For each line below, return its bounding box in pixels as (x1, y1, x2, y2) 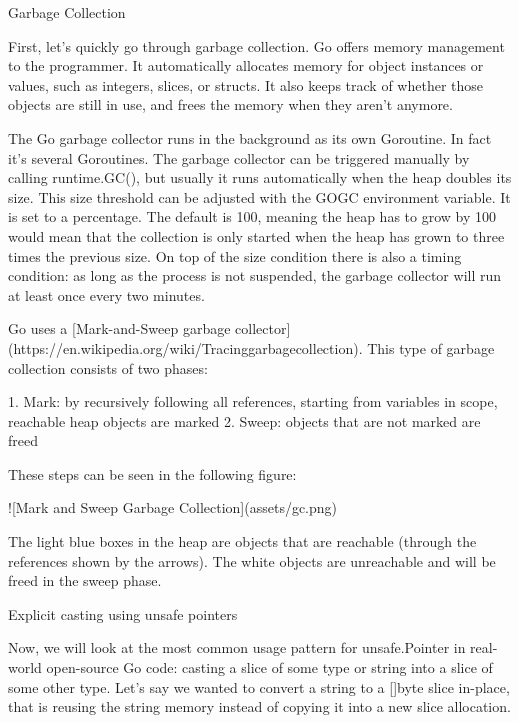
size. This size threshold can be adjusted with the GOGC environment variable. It (8, 186, 511, 207)
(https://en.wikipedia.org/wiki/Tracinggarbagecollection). (8, 337, 363, 358)
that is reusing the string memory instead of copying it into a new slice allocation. (8, 696, 511, 717)
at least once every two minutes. (8, 284, 205, 305)
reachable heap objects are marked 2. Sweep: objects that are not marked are (8, 410, 481, 431)
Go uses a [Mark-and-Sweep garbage (8, 318, 231, 339)
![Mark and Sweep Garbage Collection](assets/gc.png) (8, 497, 338, 518)
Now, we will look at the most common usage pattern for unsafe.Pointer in (8, 637, 466, 658)
